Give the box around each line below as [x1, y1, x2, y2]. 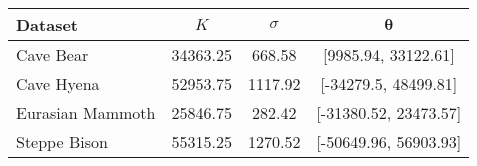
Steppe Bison [16, 130, 108, 153]
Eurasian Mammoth [16, 101, 156, 124]
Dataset [16, 13, 79, 36]
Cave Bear [16, 43, 89, 66]
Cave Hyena [16, 72, 100, 95]
